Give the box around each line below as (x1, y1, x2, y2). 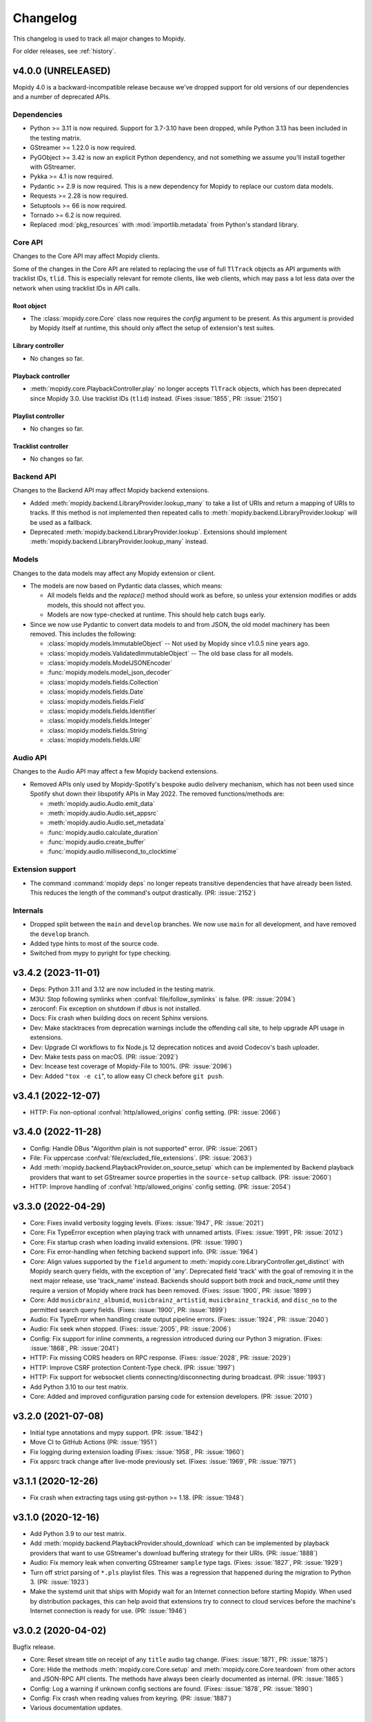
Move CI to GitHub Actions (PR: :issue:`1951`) (30, 1438, 158, 1446)
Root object (12, 302, 47, 310)
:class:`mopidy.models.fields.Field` (47, 697, 146, 705)
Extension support (12, 864, 76, 874)
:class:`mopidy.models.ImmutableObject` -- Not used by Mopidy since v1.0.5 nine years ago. (47, 639, 310, 647)
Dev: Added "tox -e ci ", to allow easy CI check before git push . (30, 1072, 224, 1080)
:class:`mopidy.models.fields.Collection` (47, 678, 161, 686)
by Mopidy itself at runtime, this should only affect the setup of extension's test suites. (30, 324, 276, 332)
